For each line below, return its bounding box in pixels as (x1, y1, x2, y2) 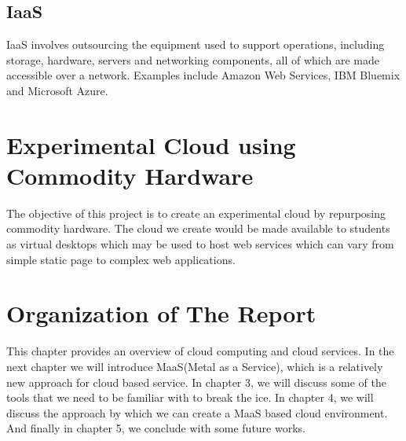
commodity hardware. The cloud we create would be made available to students (6, 220, 390, 237)
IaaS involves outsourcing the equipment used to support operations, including (6, 36, 385, 53)
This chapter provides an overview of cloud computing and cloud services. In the (6, 343, 394, 359)
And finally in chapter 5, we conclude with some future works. (6, 420, 305, 436)
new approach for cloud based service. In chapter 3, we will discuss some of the (6, 373, 386, 390)
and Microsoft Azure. (6, 82, 108, 98)
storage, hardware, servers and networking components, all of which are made (6, 51, 380, 68)
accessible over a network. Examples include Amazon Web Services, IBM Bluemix (6, 67, 401, 83)
